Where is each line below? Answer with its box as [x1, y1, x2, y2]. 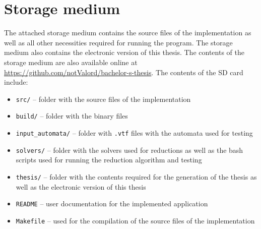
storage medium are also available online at [4, 56, 138, 67]
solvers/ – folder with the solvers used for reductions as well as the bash [16, 144, 243, 155]
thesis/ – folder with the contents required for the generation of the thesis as [16, 171, 257, 182]
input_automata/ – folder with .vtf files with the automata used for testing [16, 128, 253, 138]
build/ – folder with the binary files [16, 110, 128, 121]
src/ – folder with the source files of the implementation [16, 93, 191, 104]
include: [4, 77, 28, 87]
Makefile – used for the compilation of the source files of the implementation [16, 215, 255, 225]
